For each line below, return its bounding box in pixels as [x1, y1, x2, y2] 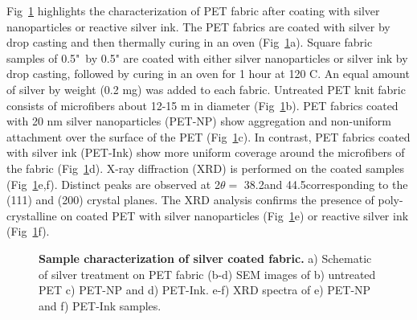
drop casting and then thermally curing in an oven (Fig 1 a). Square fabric [6, 34, 373, 51]
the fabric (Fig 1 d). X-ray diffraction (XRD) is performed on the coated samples [6, 159, 404, 176]
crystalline [6, 207, 57, 224]
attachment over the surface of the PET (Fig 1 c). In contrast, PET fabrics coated [6, 128, 411, 145]
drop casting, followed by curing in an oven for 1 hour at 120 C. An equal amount [6, 65, 410, 82]
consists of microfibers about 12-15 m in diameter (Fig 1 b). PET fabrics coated [6, 96, 399, 113]
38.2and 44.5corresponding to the [243, 175, 408, 192]
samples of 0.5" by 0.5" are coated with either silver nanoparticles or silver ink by [6, 49, 408, 66]
